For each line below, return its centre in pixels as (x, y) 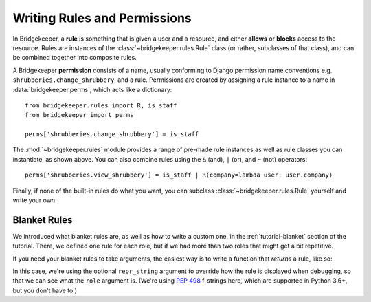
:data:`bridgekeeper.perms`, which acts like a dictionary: (92, 89)
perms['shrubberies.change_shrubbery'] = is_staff (112, 134)
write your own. (35, 200)
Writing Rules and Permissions (102, 18)
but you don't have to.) (45, 290)
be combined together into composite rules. (75, 58)
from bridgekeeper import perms (79, 115)
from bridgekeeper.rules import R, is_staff (101, 105)
